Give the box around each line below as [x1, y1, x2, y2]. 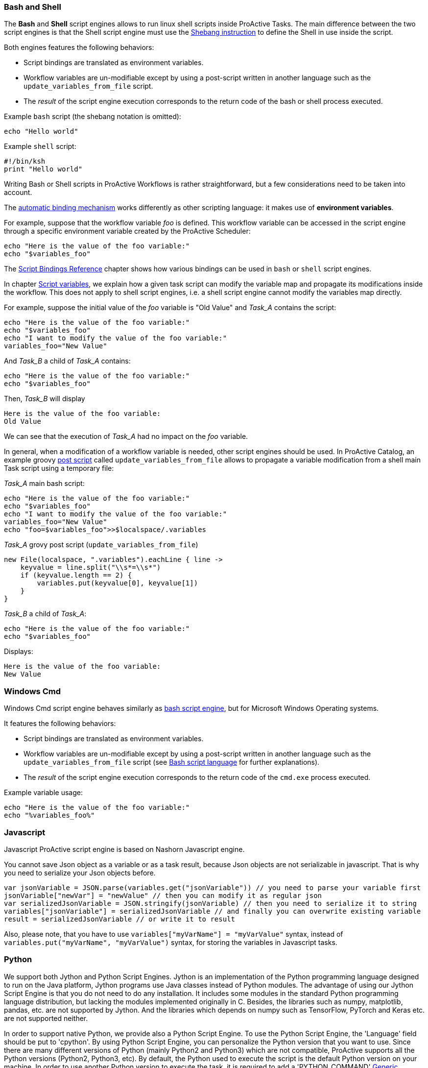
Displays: [4, 647, 33, 656]
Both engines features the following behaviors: [4, 43, 154, 52]
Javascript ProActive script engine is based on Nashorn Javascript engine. [4, 845, 245, 853]
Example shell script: [4, 142, 76, 151]
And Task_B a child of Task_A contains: [4, 357, 131, 365]
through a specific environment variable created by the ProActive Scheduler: [4, 227, 251, 236]
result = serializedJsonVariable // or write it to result [4, 915, 236, 923]
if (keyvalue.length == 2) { [20, 571, 132, 580]
